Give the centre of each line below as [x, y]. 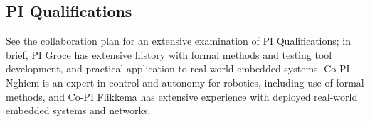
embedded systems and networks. [78, 110]
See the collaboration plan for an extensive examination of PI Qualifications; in [179, 41]
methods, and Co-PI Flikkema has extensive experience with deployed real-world [182, 96]
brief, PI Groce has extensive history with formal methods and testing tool [169, 54]
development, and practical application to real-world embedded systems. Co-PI [178, 68]
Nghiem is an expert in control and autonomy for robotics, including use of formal [185, 82]
